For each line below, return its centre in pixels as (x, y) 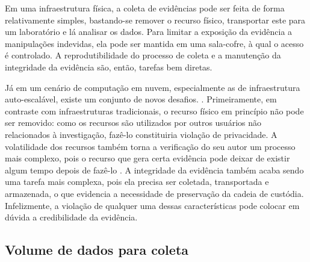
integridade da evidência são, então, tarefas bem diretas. (109, 67)
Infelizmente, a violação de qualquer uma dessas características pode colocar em (152, 205)
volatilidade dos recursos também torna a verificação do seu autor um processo (150, 146)
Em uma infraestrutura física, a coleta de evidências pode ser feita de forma (145, 8)
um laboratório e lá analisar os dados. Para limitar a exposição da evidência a (149, 32)
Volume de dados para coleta (97, 250)
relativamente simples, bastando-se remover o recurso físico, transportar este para (155, 20)
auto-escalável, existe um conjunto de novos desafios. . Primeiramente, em (141, 99)
